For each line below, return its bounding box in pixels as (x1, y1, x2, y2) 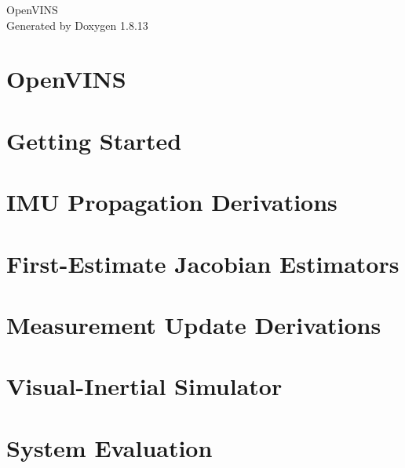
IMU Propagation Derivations (6, 186, 337, 218)
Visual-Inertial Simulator (6, 370, 283, 402)
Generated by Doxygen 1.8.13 (6, 16, 148, 33)
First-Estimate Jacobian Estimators (6, 247, 400, 279)
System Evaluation (6, 431, 213, 463)
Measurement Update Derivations (6, 308, 381, 340)
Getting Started (6, 124, 182, 156)
